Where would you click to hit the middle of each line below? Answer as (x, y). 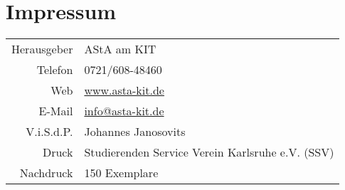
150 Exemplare (121, 173)
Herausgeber (42, 49)
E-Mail (56, 111)
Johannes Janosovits (135, 132)
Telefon (55, 70)
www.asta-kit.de (124, 90)
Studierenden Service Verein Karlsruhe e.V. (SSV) (209, 152)
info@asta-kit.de (124, 111)
